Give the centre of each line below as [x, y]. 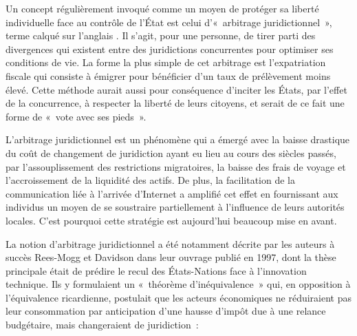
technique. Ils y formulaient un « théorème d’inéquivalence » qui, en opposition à [178, 284]
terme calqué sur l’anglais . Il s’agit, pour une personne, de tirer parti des [161, 35]
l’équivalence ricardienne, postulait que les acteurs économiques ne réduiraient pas [179, 297]
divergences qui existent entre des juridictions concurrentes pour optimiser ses [170, 49]
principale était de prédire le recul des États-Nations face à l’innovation [156, 270]
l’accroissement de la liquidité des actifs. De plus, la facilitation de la [150, 180]
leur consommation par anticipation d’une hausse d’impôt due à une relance [166, 311]
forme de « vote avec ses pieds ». [76, 116]
